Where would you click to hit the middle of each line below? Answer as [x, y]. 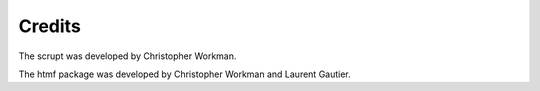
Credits [50, 26]
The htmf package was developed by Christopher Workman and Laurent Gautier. [185, 74]
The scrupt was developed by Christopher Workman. [127, 56]
